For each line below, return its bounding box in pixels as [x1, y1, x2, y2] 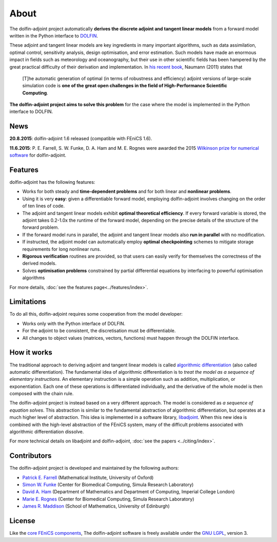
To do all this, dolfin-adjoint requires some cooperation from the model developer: [9, 311, 183, 317]
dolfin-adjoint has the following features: [9, 179, 95, 185]
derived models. [22, 260, 57, 266]
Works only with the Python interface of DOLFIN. [22, 320, 126, 326]
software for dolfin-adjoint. [9, 152, 67, 159]
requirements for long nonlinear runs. [22, 246, 101, 252]
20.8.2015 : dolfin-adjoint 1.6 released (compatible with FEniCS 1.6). [9, 135, 152, 142]
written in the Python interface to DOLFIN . [9, 32, 98, 38]
